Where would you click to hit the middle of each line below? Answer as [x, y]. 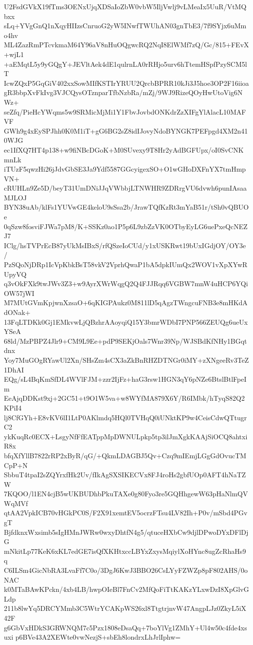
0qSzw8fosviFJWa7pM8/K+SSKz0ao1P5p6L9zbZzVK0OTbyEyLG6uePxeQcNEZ [126, 226]
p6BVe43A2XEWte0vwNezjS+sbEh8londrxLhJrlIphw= [98, 637]
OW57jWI [19, 293]
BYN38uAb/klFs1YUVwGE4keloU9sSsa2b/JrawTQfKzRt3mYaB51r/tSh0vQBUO [126, 207]
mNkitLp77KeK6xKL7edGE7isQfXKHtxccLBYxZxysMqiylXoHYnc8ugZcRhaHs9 [125, 551]
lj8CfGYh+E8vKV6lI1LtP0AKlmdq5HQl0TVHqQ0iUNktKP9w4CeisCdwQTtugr [126, 417]
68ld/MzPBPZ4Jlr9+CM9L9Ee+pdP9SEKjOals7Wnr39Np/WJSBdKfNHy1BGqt [126, 341]
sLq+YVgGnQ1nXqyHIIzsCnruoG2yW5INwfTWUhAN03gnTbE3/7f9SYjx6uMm [125, 26]
